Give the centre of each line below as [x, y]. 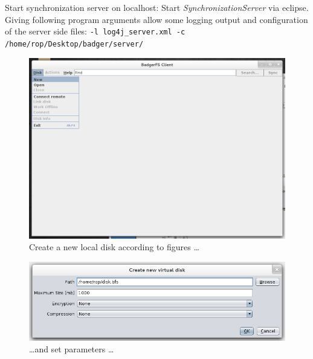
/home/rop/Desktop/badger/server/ [74, 44]
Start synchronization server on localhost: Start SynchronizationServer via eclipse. [157, 7]
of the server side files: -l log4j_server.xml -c [95, 31]
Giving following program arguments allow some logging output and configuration [156, 19]
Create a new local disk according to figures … [114, 247]
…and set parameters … [72, 349]
